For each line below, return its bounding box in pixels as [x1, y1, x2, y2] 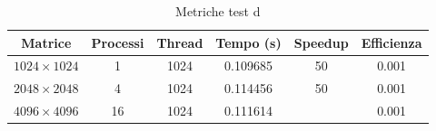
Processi [91, 33, 144, 51]
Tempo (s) [215, 33, 282, 51]
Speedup [293, 33, 349, 51]
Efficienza [361, 33, 422, 51]
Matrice [21, 33, 72, 51]
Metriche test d [175, 2, 261, 20]
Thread [156, 33, 203, 51]
